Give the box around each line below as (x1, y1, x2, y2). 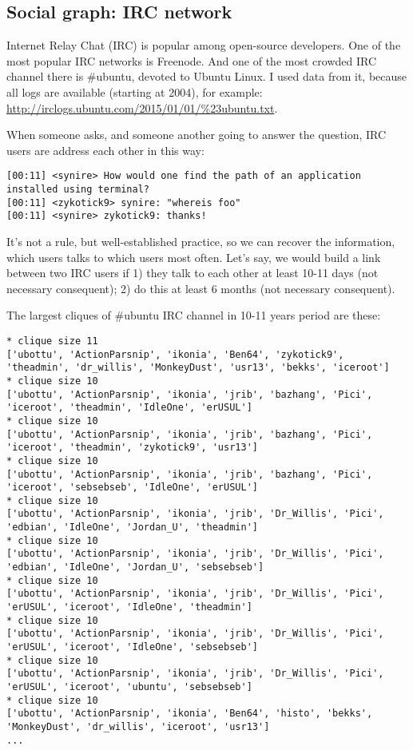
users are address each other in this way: (6, 141, 205, 158)
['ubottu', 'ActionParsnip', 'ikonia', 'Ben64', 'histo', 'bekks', (6, 708, 373, 720)
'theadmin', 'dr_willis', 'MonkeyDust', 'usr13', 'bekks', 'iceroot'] (6, 362, 390, 374)
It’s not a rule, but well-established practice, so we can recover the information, (6, 232, 395, 249)
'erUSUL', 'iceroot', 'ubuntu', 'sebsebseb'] (6, 681, 252, 693)
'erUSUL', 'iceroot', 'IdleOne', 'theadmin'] (6, 601, 252, 613)
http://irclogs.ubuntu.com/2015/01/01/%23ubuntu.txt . (6, 99, 278, 116)
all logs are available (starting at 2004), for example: (6, 83, 263, 100)
